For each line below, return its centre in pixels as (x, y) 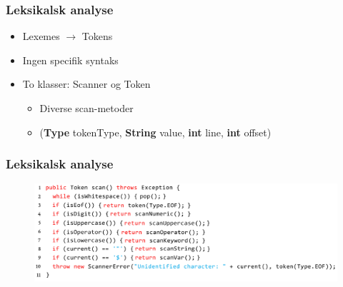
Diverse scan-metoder (86, 108)
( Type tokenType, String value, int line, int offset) (155, 132)
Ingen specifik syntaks (70, 60)
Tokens (97, 36)
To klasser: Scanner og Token (86, 84)
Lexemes (41, 36)
